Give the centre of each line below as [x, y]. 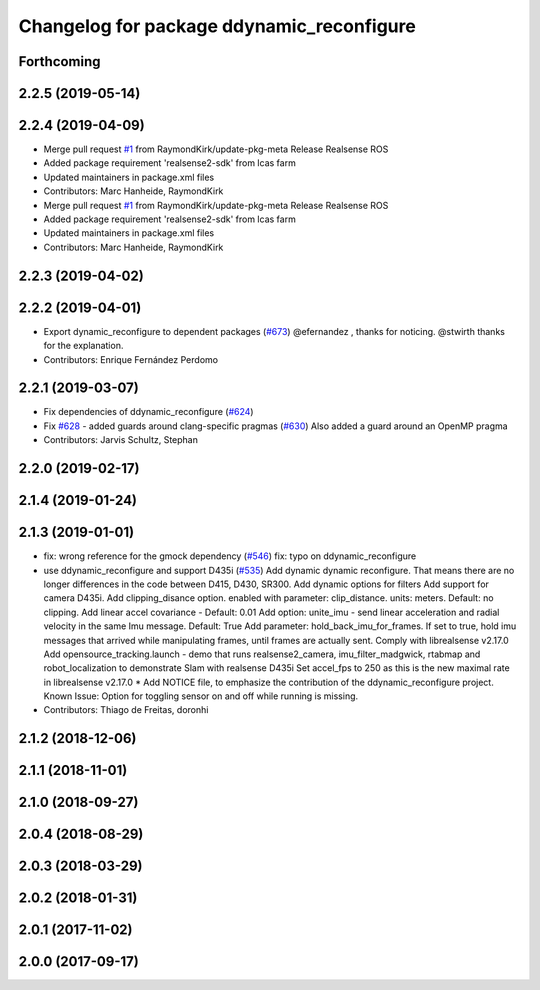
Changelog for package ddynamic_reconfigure [217, 26]
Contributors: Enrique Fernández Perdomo [131, 359]
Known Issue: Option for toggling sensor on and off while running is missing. [201, 696]
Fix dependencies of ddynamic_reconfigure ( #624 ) [148, 412]
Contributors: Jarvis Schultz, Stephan [121, 440]
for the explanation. [83, 346]
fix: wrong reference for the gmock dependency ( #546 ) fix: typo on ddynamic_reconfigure [230, 556]
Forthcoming [59, 61]
